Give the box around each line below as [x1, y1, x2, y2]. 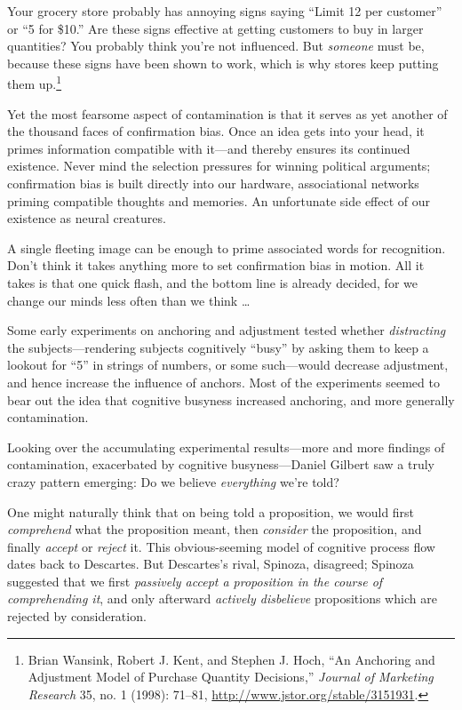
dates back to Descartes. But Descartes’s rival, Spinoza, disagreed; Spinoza [7, 554, 414, 573]
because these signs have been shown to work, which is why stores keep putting [7, 53, 439, 72]
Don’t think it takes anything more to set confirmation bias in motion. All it [7, 256, 425, 275]
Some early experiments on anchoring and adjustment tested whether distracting [7, 321, 446, 339]
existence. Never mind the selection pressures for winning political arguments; [7, 156, 431, 175]
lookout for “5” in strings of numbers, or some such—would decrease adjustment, [7, 355, 449, 374]
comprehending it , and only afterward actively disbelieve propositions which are [7, 589, 437, 608]
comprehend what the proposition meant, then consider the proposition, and [7, 520, 422, 538]
